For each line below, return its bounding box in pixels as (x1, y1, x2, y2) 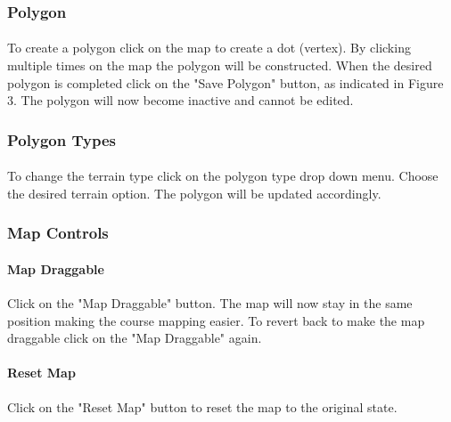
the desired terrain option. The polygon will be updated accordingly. (7, 183, 381, 202)
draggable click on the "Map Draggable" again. (7, 329, 262, 347)
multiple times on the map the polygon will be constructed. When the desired (7, 56, 432, 75)
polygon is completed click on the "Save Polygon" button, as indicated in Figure (7, 73, 444, 92)
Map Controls (7, 222, 109, 244)
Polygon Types (7, 128, 116, 150)
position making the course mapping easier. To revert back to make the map (7, 311, 425, 329)
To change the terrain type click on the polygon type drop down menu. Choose (7, 166, 439, 185)
